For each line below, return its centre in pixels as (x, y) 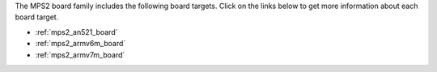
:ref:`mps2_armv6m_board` (81, 44)
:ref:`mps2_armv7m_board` (80, 55)
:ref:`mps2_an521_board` (76, 32)
